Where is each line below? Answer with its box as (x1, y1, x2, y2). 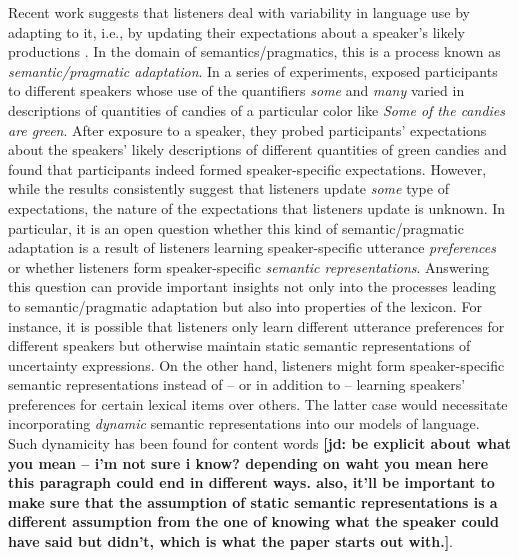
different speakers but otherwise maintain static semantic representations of (8, 335, 471, 356)
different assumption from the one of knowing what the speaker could (8, 511, 500, 532)
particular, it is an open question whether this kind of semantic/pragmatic (8, 217, 464, 238)
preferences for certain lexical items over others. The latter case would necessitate (8, 393, 508, 414)
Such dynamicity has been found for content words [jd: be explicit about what (8, 433, 512, 454)
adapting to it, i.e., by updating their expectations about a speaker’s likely (8, 21, 465, 42)
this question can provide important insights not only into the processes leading (8, 276, 496, 297)
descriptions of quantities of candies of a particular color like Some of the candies (8, 99, 505, 120)
